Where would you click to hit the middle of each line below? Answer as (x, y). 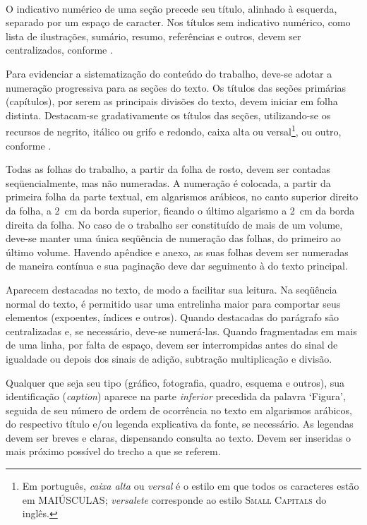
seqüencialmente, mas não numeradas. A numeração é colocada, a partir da (168, 182)
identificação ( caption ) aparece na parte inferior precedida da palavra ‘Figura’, (176, 396)
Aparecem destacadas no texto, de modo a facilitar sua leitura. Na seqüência (172, 289)
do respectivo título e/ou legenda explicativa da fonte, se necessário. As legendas (180, 424)
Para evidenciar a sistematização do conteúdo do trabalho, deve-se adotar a (169, 73)
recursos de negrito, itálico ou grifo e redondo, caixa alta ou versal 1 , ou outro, (174, 130)
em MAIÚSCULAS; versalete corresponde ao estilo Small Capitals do (174, 499)
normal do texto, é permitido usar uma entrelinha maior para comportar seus (173, 303)
